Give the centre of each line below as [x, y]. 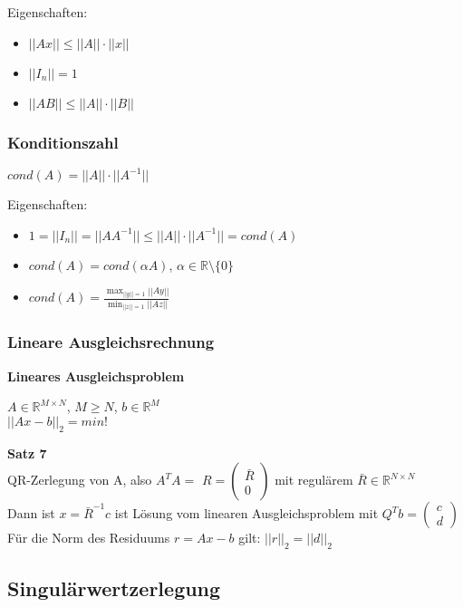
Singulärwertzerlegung [114, 588]
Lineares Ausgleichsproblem [96, 376]
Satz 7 [27, 453]
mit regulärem [314, 480]
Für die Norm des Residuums [89, 538]
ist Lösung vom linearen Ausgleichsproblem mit [246, 513]
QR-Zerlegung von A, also [80, 480]
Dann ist [31, 513]
